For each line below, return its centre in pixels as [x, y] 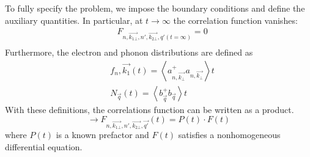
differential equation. [44, 147]
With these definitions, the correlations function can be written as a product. [149, 109]
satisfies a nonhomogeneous [229, 135]
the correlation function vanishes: [235, 20]
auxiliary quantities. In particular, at [74, 20]
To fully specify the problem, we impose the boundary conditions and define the [155, 8]
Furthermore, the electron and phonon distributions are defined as [129, 52]
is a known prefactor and [102, 135]
